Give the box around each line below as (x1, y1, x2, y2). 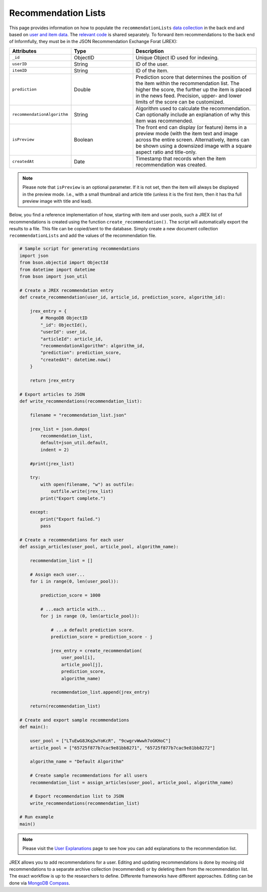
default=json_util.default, (40, 440, 109, 446)
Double (74, 86, 91, 93)
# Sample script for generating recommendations (19, 246, 140, 252)
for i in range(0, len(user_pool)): (30, 578, 119, 584)
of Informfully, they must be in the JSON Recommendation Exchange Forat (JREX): (9, 39, 178, 45)
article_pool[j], (61, 662, 103, 667)
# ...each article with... (40, 606, 106, 612)
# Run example (19, 814, 54, 820)
